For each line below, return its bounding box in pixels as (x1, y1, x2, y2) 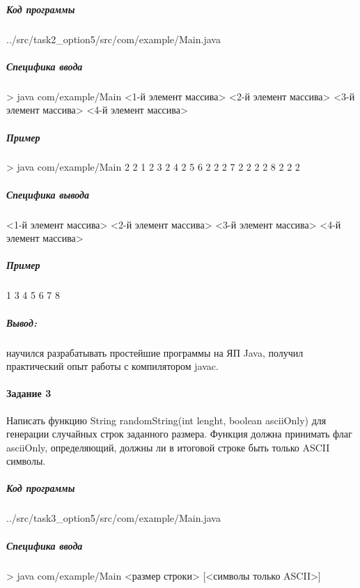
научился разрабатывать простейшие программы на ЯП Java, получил (6, 345, 304, 359)
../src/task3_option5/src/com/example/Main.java (6, 511, 221, 525)
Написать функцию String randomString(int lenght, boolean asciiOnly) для (6, 412, 327, 427)
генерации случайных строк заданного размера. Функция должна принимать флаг (6, 426, 352, 441)
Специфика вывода (6, 187, 90, 201)
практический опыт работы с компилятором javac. (6, 359, 219, 373)
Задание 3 (6, 386, 52, 401)
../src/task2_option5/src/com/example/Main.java (6, 31, 221, 46)
